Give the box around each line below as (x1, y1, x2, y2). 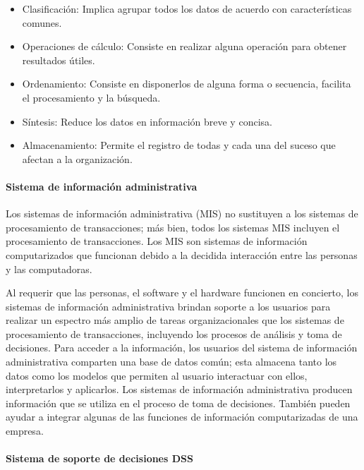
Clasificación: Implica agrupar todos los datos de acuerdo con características (22, 1, 352, 16)
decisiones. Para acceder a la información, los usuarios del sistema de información (6, 340, 358, 355)
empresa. (6, 423, 44, 438)
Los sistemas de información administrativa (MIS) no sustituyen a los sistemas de (6, 206, 358, 221)
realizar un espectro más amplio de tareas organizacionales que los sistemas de (6, 313, 344, 327)
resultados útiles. (22, 52, 95, 67)
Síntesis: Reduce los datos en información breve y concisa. (22, 114, 272, 128)
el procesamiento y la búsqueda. (22, 90, 161, 104)
